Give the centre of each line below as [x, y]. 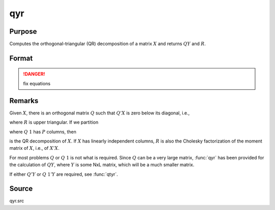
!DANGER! [34, 74]
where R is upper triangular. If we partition [54, 122]
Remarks [24, 100]
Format [21, 58]
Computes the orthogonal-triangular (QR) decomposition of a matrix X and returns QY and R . [108, 44]
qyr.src [17, 201]
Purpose [23, 31]
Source [21, 189]
